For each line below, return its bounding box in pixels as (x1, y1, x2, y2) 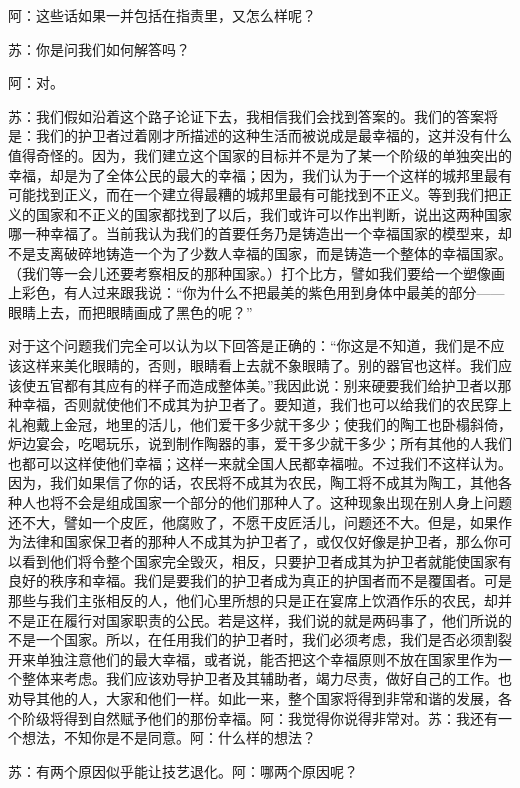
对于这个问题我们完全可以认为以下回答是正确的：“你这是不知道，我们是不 (8, 335, 491, 356)
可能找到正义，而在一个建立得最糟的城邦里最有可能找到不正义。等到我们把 (8, 184, 498, 205)
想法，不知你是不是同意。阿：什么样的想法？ (21, 727, 316, 748)
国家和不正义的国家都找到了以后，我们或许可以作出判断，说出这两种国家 (35, 203, 512, 224)
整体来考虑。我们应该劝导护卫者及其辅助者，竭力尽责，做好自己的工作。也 (21, 668, 512, 689)
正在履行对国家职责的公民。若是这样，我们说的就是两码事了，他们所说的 (35, 609, 512, 630)
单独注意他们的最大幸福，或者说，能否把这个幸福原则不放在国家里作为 (35, 648, 498, 669)
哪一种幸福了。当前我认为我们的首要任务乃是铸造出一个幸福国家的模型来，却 (8, 223, 512, 244)
